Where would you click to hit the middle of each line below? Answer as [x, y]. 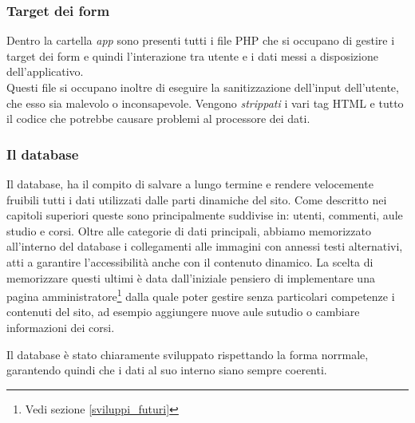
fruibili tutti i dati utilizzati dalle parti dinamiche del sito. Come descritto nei [197, 199]
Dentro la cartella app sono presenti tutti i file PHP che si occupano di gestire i [201, 40]
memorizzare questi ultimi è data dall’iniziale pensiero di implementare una [191, 277]
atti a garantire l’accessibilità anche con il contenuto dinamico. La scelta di [190, 261]
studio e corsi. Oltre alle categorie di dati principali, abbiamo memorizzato [189, 230]
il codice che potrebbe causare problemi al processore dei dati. [158, 119]
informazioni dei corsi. [61, 327]
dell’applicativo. [45, 71]
